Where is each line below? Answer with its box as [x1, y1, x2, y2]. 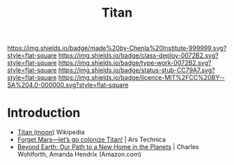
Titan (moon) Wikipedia [17, 128, 85, 137]
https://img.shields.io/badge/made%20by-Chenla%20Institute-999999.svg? [7, 44, 227, 53]
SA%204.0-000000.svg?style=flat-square [7, 81, 129, 89]
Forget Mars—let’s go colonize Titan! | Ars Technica [17, 135, 166, 144]
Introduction [7, 105, 81, 121]
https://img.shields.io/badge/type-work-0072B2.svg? [58, 59, 212, 67]
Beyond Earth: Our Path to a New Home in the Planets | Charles [17, 143, 199, 151]
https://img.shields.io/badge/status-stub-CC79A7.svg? [58, 66, 215, 74]
